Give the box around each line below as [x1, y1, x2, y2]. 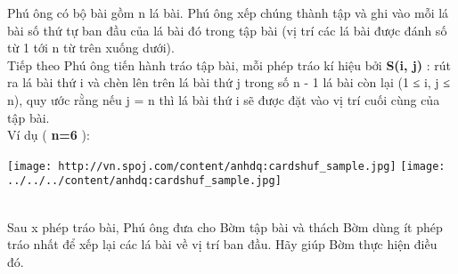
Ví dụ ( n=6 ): [7, 125, 90, 144]
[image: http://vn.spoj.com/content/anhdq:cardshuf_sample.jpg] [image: [7, 159, 446, 173]
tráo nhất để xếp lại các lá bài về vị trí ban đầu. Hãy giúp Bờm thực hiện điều [7, 235, 438, 254]
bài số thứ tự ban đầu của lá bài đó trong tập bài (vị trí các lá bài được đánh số [7, 20, 447, 39]
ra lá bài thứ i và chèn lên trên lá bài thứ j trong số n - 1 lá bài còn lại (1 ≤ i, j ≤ [7, 73, 450, 92]
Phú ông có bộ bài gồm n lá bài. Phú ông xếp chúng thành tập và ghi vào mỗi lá [7, 4, 449, 21]
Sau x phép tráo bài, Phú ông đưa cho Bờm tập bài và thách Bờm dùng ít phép [7, 217, 443, 236]
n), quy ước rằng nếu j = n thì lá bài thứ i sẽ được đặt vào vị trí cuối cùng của [7, 90, 440, 109]
